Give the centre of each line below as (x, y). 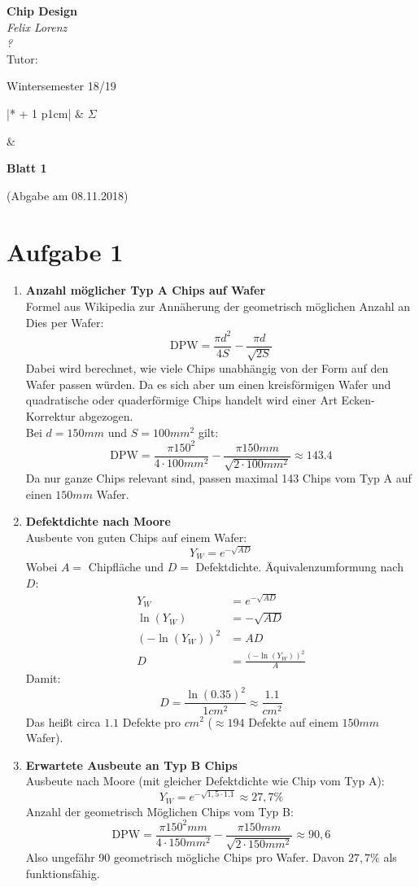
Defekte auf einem (293, 721)
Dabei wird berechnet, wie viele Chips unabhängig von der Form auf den (207, 368)
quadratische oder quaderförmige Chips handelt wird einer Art (181, 400)
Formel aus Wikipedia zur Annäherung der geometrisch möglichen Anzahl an (218, 306)
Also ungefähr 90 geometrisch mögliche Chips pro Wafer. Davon (185, 857)
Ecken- (358, 400)
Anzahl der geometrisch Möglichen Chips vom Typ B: (159, 811)
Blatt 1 (27, 168)
